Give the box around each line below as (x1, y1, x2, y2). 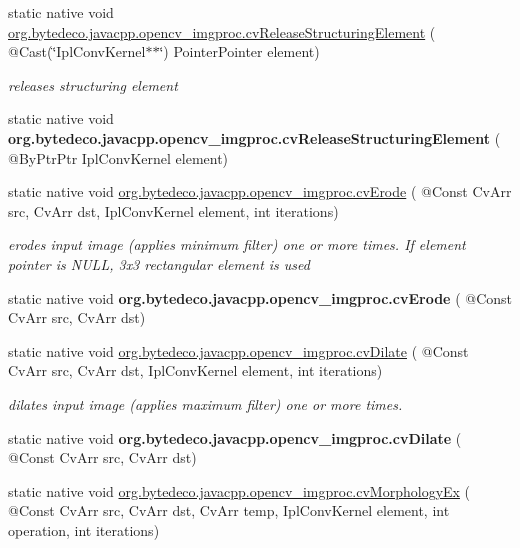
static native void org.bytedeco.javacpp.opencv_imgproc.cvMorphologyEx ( (8, 480, 471, 501)
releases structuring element (8, 74, 178, 95)
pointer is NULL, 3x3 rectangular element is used (8, 253, 310, 274)
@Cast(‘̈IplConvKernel (8, 41, 146, 62)
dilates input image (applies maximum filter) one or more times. (8, 393, 403, 414)
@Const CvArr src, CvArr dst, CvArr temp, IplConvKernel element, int (8, 500, 450, 521)
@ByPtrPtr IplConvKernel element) (8, 147, 229, 168)
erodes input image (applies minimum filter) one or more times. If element (8, 234, 466, 255)
